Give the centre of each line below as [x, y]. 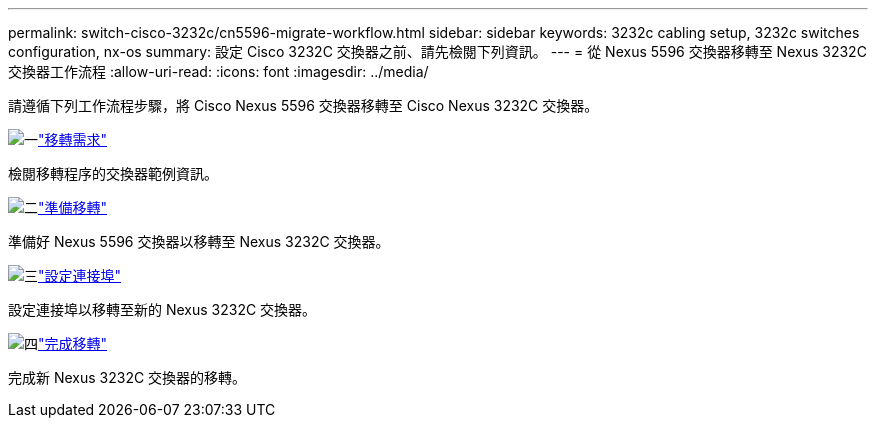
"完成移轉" [73, 343]
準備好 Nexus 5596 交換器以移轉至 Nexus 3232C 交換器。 [199, 241]
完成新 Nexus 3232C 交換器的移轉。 [127, 377]
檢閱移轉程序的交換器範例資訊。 [113, 173]
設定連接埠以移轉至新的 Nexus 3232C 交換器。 [162, 309]
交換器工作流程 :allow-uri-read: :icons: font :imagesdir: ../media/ [218, 71]
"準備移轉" [73, 207]
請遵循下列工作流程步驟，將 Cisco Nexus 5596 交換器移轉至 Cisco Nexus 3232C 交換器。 [303, 105]
